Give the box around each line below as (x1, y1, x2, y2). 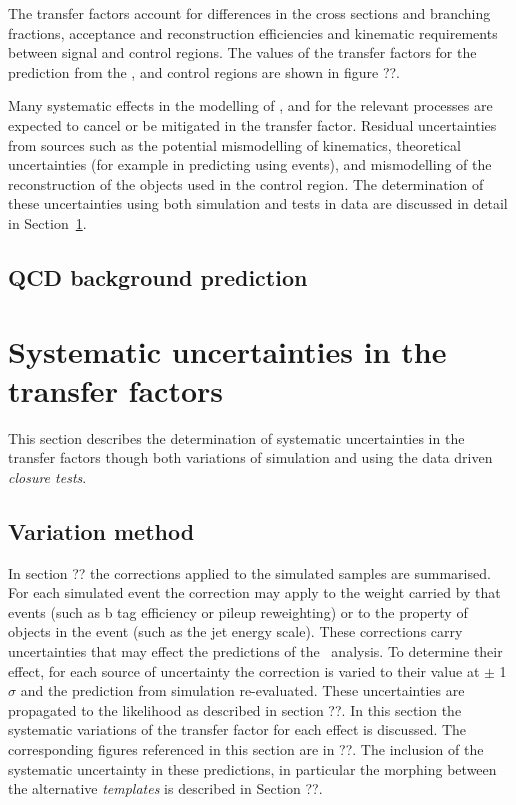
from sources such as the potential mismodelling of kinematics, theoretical (8, 134, 461, 155)
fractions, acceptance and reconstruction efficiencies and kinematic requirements (8, 22, 498, 43)
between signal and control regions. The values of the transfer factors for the (8, 42, 477, 63)
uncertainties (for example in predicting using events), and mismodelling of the (8, 154, 492, 175)
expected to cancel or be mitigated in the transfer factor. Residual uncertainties (8, 114, 497, 135)
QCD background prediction (8, 261, 308, 292)
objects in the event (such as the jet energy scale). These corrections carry (8, 621, 463, 642)
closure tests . (8, 466, 87, 487)
